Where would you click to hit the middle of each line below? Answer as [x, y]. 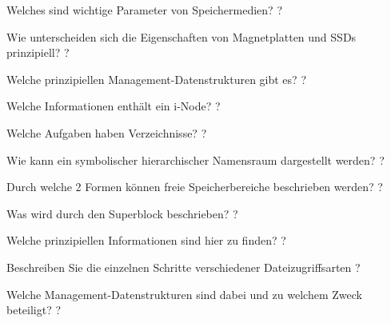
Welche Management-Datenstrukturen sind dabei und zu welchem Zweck [184, 294]
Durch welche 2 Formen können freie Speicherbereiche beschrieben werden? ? [195, 187]
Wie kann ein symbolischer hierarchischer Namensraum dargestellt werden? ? [195, 160]
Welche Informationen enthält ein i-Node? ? [114, 106]
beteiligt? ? [34, 310]
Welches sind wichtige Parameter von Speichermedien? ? [144, 10]
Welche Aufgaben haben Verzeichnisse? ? [107, 132]
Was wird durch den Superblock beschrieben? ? [122, 213]
